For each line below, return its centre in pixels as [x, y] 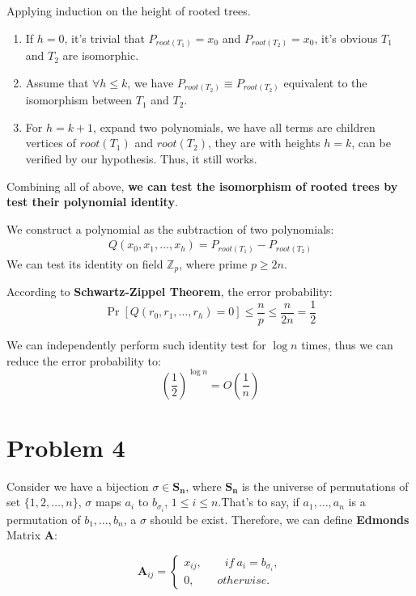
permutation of [44, 519]
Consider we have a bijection [78, 486]
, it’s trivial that [104, 38]
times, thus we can [347, 345]
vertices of [51, 143]
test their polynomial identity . [92, 202]
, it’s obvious [346, 38]
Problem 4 [66, 447]
